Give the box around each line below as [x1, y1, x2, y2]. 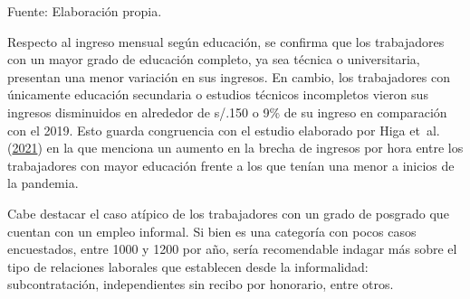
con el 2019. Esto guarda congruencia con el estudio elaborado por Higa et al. [7, 120, 440, 139]
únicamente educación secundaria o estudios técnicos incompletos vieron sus [7, 85, 428, 104]
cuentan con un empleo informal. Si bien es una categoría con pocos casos [7, 221, 417, 240]
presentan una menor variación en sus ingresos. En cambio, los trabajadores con [7, 67, 451, 86]
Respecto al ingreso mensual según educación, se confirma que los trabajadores [7, 32, 445, 51]
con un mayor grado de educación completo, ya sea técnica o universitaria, [7, 50, 420, 69]
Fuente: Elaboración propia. [7, 2, 162, 20]
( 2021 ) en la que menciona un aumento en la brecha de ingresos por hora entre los [7, 138, 464, 157]
